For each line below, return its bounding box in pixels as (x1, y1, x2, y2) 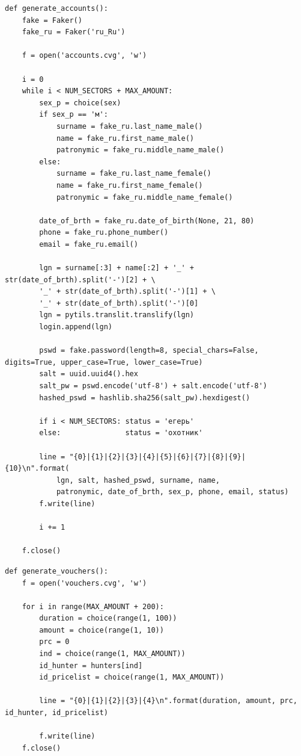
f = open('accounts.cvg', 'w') (22, 51, 147, 60)
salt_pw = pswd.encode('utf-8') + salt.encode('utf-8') (39, 382, 267, 390)
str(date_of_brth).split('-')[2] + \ (5, 275, 156, 284)
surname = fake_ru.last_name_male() (56, 122, 203, 131)
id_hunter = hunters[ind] (39, 661, 143, 670)
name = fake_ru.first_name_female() (56, 181, 203, 190)
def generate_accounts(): (5, 4, 108, 13)
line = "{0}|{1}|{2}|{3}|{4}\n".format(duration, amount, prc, (39, 696, 297, 705)
